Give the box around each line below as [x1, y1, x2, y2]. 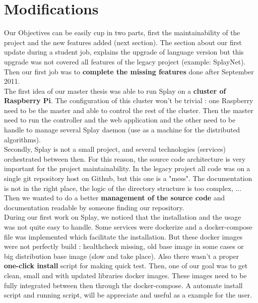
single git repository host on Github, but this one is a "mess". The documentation [4, 173, 253, 183]
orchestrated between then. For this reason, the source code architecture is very [4, 153, 246, 164]
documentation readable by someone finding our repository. [4, 202, 185, 212]
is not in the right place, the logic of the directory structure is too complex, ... [4, 182, 242, 193]
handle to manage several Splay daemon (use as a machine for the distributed [4, 124, 240, 135]
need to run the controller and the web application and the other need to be [4, 115, 236, 125]
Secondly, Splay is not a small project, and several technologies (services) [4, 144, 226, 154]
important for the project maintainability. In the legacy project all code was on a [4, 163, 251, 174]
